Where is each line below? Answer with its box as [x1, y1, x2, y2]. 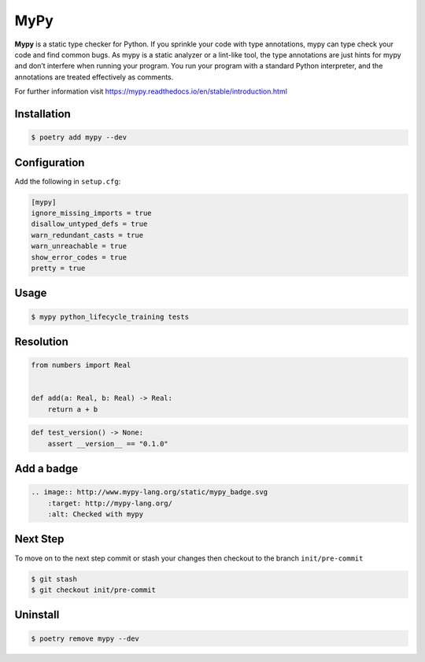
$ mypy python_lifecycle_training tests [31, 312, 189, 321]
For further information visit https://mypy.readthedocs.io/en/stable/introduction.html [14, 87, 287, 96]
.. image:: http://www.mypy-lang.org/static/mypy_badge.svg [31, 488, 268, 497]
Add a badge [14, 462, 79, 475]
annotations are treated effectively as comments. [14, 72, 174, 82]
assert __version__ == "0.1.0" [47, 439, 168, 448]
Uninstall [14, 608, 60, 622]
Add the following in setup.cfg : [14, 176, 121, 186]
